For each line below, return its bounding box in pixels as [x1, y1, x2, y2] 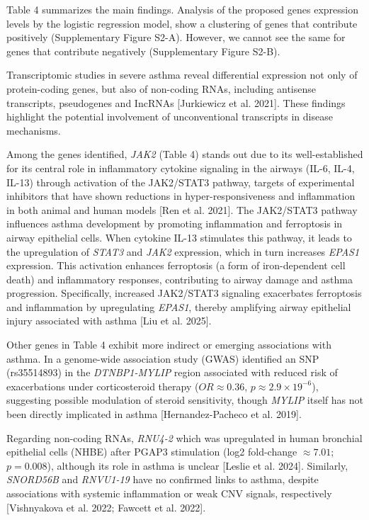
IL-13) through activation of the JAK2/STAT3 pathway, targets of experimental [6, 174, 355, 189]
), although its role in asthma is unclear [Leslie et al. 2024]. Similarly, [47, 458, 348, 473]
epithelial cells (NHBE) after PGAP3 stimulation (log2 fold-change [6, 444, 297, 459]
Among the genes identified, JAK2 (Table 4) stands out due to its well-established [6, 147, 363, 162]
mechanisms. [6, 123, 61, 137]
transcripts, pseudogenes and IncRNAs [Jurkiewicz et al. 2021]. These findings [6, 95, 346, 110]
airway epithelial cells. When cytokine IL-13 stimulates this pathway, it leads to [6, 230, 352, 244]
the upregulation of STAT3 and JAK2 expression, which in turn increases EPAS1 [6, 244, 360, 259]
